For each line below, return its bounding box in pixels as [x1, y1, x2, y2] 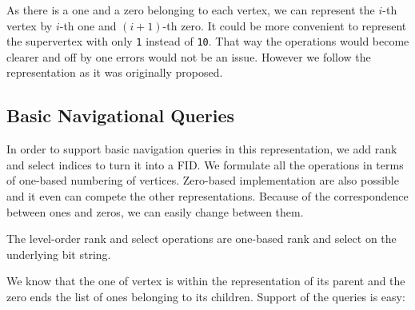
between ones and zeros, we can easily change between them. [6, 203, 304, 220]
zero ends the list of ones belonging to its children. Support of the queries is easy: [6, 288, 405, 304]
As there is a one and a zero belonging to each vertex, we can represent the [6, 2, 375, 18]
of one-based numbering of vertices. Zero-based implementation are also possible [6, 172, 399, 189]
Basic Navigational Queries [6, 103, 235, 128]
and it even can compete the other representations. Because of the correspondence [6, 188, 409, 205]
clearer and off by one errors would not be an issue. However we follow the [6, 48, 371, 65]
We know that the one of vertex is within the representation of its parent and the [6, 272, 405, 289]
